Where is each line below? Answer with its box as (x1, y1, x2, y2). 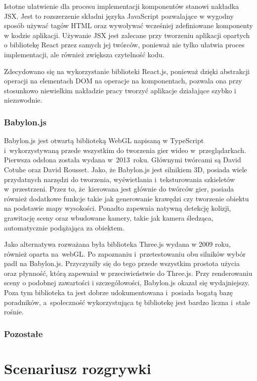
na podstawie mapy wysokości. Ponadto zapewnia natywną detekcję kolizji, (4, 203, 231, 213)
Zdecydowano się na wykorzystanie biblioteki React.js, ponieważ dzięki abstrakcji (4, 66, 250, 76)
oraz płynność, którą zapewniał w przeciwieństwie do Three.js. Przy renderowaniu (4, 267, 253, 278)
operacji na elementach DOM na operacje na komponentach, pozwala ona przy (4, 76, 242, 86)
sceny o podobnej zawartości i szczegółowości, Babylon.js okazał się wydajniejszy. (4, 277, 250, 288)
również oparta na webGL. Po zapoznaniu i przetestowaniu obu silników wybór (4, 248, 246, 259)
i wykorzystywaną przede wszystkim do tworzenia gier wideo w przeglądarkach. (4, 145, 247, 155)
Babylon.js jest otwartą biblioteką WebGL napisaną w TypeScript (4, 135, 204, 146)
